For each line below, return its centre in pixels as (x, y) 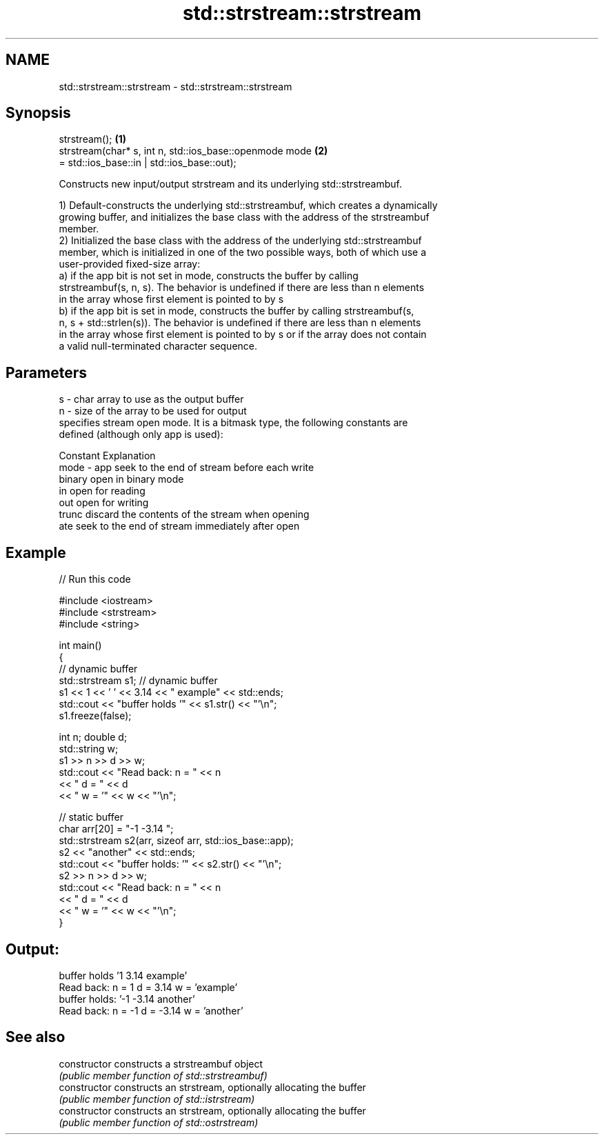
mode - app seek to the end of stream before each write (187, 468)
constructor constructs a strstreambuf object (161, 1063)
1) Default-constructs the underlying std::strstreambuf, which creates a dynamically (248, 206)
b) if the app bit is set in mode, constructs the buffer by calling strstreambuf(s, (236, 311)
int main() (80, 646)
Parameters (46, 372)
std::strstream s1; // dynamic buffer (138, 681)
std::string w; (89, 749)
